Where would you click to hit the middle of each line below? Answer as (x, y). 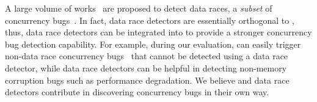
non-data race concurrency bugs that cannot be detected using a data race (147, 56)
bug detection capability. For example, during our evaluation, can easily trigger (153, 44)
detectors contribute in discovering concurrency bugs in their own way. (137, 92)
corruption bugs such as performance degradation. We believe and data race (147, 80)
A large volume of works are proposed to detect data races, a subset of (139, 8)
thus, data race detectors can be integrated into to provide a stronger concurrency (158, 32)
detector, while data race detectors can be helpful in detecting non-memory (146, 67)
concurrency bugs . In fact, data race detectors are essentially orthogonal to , (150, 20)
